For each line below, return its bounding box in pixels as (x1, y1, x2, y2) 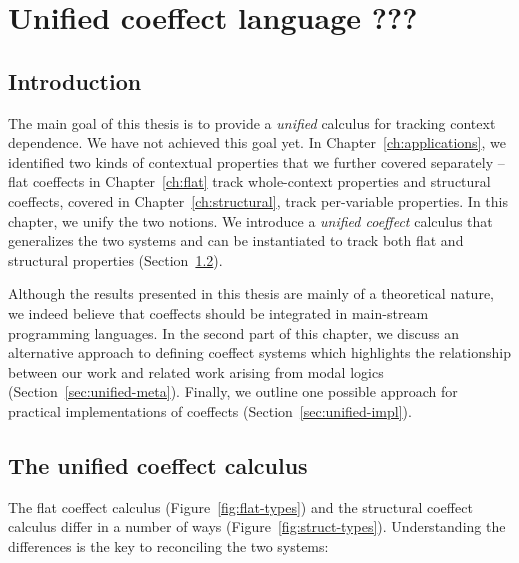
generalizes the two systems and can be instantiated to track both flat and (8, 230, 464, 251)
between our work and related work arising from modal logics (8, 361, 384, 382)
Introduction (8, 65, 142, 96)
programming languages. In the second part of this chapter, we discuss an (8, 322, 459, 343)
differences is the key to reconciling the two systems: (8, 535, 329, 556)
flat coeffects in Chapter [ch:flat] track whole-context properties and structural (8, 171, 491, 192)
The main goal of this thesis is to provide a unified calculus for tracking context (8, 112, 496, 133)
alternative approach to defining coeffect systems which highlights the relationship (8, 342, 511, 363)
